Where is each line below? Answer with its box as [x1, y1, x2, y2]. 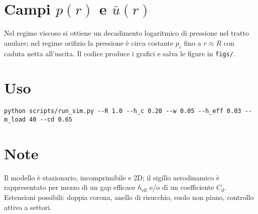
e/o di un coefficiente [150, 182, 214, 192]
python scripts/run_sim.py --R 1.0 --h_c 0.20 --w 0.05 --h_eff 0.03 [4, 108, 241, 115]
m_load [4, 116, 26, 123]
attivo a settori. [4, 201, 52, 212]
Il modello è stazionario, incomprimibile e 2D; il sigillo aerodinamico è [4, 172, 220, 182]
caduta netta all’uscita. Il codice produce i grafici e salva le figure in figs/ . [4, 48, 235, 58]
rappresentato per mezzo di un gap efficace [4, 182, 136, 192]
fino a [184, 37, 201, 48]
